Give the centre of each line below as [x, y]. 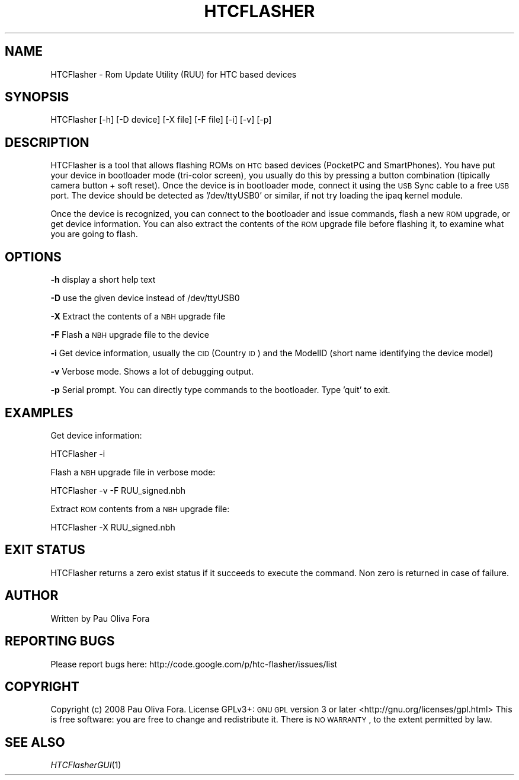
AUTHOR [32, 596]
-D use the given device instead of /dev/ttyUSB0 [145, 298]
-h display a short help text [103, 280]
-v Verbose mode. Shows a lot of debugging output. [152, 372]
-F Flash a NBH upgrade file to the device [130, 335]
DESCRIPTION [47, 142]
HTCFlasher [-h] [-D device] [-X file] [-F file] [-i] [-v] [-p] [161, 120]
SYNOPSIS [37, 97]
